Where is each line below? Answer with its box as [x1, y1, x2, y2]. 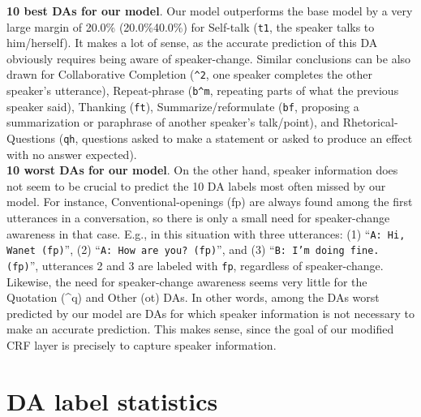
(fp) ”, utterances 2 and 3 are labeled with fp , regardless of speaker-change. [6, 256, 384, 273]
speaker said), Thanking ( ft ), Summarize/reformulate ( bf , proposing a [6, 97, 359, 114]
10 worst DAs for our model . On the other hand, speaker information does [6, 161, 398, 178]
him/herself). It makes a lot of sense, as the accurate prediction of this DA [6, 34, 378, 51]
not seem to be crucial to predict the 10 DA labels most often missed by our [6, 177, 386, 194]
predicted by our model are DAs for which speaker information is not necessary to [6, 304, 415, 321]
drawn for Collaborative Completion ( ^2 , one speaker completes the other [6, 66, 373, 83]
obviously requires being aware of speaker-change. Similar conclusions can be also [6, 49, 411, 67]
